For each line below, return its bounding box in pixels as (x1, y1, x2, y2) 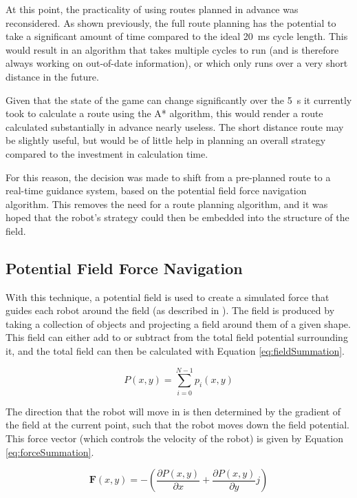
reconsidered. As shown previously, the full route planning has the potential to (6, 15, 336, 30)
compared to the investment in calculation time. (6, 146, 208, 160)
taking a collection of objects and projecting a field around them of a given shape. (6, 316, 351, 331)
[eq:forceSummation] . (6, 444, 94, 459)
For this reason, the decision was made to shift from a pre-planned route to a (6, 169, 331, 184)
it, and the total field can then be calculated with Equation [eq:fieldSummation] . (6, 344, 345, 358)
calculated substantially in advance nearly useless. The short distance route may (6, 119, 344, 134)
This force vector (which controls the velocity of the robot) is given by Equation (6, 430, 343, 445)
